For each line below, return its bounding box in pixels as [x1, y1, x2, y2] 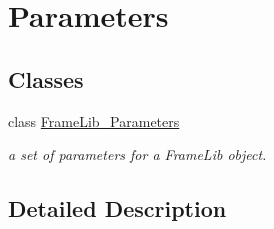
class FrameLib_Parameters [8, 110, 180, 131]
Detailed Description [8, 193, 227, 224]
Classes [8, 63, 84, 94]
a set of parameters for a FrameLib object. [8, 144, 267, 165]
